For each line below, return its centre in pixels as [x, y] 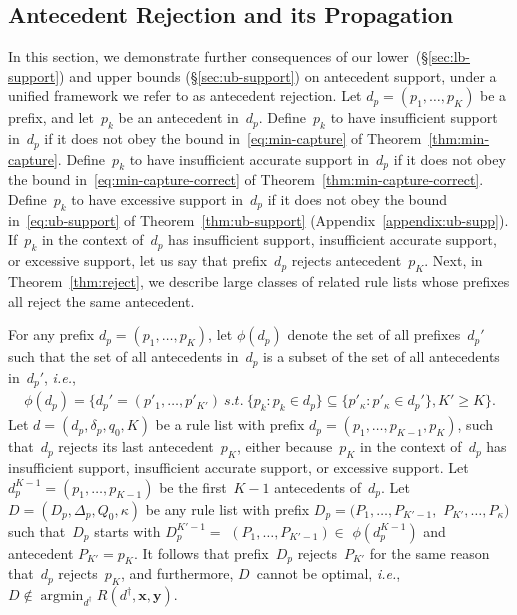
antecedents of [318, 486]
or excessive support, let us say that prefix [138, 260]
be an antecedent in [178, 117]
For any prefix [51, 334]
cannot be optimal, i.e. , [328, 573]
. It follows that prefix [201, 552]
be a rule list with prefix [230, 424]
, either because [284, 446]
